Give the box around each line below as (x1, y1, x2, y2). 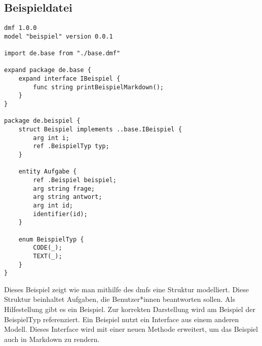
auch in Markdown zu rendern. (4, 333, 100, 344)
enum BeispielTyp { (18, 235, 84, 243)
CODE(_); (33, 244, 62, 252)
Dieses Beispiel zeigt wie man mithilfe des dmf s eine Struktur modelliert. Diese (4, 284, 249, 294)
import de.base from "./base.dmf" (4, 50, 121, 57)
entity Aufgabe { (18, 168, 77, 176)
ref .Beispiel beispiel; (33, 177, 117, 184)
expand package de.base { (4, 66, 91, 74)
